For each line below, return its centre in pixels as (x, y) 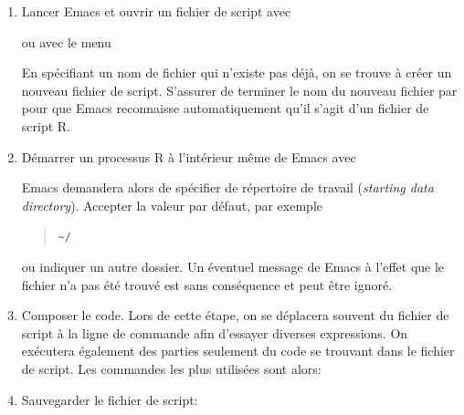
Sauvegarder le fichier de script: (110, 399)
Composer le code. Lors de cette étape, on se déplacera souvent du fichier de (235, 315)
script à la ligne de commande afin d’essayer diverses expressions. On (215, 332)
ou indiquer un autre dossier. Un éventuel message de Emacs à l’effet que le (233, 266)
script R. (46, 125)
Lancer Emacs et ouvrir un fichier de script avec (156, 11)
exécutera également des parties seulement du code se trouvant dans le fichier (238, 351)
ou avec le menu (66, 41)
